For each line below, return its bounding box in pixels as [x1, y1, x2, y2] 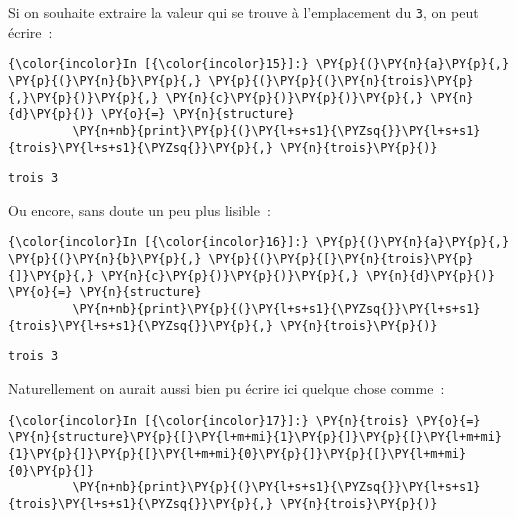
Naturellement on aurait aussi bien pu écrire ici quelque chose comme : [8, 378, 445, 399]
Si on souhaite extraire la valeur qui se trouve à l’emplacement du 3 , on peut [8, 2, 479, 22]
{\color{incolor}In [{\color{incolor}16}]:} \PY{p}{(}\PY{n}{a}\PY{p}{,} [8, 235, 510, 250]
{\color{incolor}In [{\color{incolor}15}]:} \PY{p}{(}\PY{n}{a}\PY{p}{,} [8, 57, 510, 72]
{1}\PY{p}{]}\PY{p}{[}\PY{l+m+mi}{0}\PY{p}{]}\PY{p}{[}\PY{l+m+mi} [8, 446, 467, 461]
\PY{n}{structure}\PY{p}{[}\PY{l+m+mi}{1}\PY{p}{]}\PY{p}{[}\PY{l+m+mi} [8, 430, 502, 445]
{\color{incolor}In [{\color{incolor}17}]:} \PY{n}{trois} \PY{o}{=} [8, 413, 481, 428]
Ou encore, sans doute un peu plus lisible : [8, 199, 271, 220]
